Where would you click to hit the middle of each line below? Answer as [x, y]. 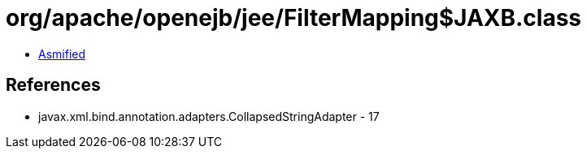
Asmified [62, 54]
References [53, 85]
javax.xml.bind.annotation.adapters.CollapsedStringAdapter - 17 [209, 116]
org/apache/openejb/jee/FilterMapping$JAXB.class [294, 18]
